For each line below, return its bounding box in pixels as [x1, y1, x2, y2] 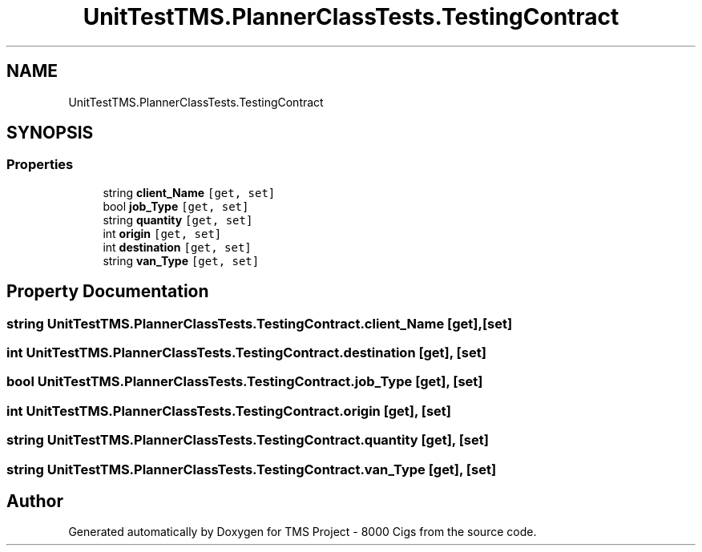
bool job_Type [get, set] [103, 199, 249, 213]
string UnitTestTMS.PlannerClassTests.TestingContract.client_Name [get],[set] [6, 315, 513, 332]
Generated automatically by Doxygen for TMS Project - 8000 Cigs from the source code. [68, 525, 537, 539]
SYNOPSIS [6, 123, 94, 143]
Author [6, 490, 63, 511]
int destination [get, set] [103, 240, 252, 254]
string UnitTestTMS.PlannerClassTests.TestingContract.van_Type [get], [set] [6, 461, 497, 477]
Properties [6, 156, 74, 173]
